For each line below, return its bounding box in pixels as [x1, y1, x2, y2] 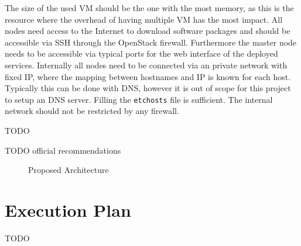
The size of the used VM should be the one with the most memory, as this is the [5, 2, 294, 13]
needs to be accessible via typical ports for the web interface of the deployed [5, 47, 278, 60]
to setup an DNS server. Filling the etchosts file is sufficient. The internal [5, 93, 273, 105]
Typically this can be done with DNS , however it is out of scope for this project [5, 82, 291, 94]
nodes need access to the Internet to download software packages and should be [5, 25, 290, 37]
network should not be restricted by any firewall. [5, 105, 179, 117]
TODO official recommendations [5, 144, 121, 156]
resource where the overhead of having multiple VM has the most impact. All [5, 13, 283, 25]
